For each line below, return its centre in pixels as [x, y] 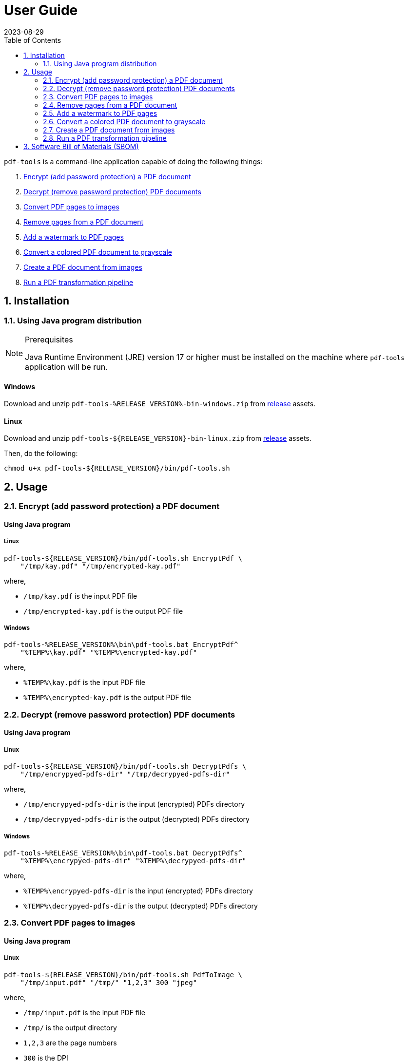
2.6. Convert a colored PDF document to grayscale [124, 121]
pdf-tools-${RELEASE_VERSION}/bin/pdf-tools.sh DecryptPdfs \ [125, 767]
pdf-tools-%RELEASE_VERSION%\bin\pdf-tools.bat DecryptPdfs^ [123, 853]
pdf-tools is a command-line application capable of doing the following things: [133, 161]
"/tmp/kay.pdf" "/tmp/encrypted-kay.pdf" [100, 566]
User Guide [41, 10]
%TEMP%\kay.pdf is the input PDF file [85, 683]
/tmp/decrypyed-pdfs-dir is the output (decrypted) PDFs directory [136, 819]
